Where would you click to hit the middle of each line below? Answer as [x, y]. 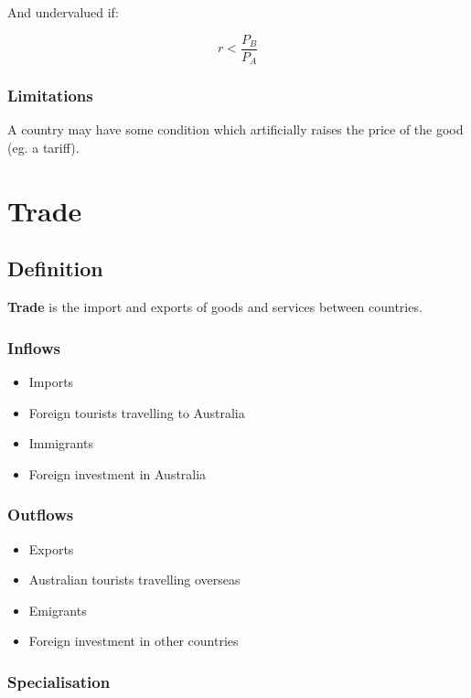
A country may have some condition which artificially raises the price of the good [235, 129]
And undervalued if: [63, 12]
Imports [51, 381]
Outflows [41, 515]
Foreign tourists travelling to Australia [137, 412]
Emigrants [58, 610]
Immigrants [61, 443]
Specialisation [59, 681]
